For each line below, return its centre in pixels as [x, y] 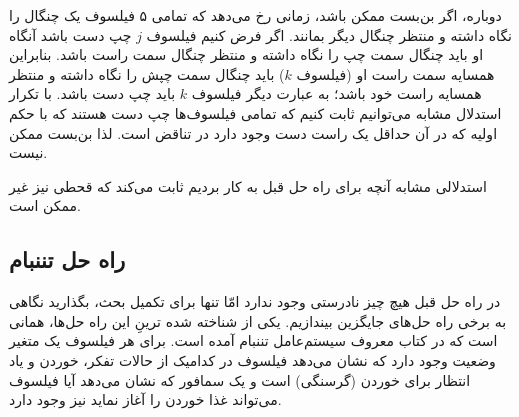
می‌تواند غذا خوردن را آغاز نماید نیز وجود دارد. [145, 399]
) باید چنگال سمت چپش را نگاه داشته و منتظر [147, 73]
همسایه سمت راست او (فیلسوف [395, 73]
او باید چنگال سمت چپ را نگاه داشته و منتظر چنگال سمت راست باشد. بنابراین [246, 54]
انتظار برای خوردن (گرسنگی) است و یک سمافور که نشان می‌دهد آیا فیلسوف [240, 379]
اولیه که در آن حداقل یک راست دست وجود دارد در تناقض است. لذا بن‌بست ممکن [253, 132]
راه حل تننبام [67, 259]
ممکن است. [45, 205]
